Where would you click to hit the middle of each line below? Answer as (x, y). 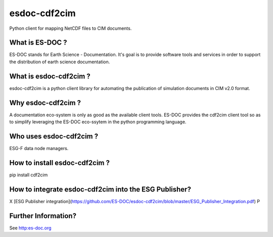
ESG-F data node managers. (39, 148)
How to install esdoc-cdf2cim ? (59, 162)
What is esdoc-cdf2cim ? (50, 76)
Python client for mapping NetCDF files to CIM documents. (71, 28)
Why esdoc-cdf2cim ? (45, 103)
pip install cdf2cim (29, 175)
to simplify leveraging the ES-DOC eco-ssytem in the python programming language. (98, 122)
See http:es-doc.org (30, 228)
